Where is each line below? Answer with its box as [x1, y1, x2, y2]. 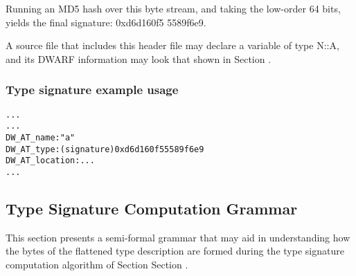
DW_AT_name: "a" [6, 132, 75, 142]
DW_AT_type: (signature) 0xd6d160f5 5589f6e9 [6, 144, 204, 154]
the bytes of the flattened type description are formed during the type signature [6, 243, 344, 258]
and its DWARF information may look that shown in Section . [6, 51, 272, 66]
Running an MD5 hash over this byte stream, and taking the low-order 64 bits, [6, 1, 341, 15]
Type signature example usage [6, 81, 179, 98]
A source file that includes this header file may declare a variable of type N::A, [6, 38, 339, 53]
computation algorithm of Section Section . [6, 257, 188, 271]
